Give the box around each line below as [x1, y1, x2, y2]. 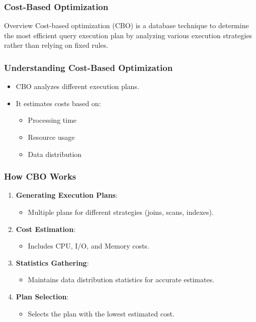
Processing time [28, 115, 77, 125]
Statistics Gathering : [16, 257, 89, 268]
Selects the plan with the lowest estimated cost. [28, 308, 175, 318]
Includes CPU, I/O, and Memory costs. [28, 240, 149, 251]
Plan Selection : [16, 291, 69, 301]
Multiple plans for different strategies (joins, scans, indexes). [28, 207, 214, 217]
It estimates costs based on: [16, 98, 101, 108]
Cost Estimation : [16, 223, 75, 234]
